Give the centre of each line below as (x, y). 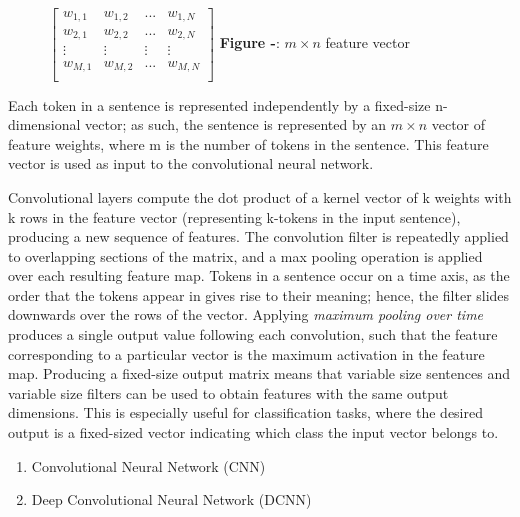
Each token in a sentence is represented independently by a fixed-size (219, 104)
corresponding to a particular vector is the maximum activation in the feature (246, 353)
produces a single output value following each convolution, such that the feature (253, 334)
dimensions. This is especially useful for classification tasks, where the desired (245, 412)
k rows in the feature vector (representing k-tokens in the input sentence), (234, 216)
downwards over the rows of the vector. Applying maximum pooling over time (246, 314)
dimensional (44, 124)
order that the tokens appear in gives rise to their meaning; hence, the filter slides (259, 294)
